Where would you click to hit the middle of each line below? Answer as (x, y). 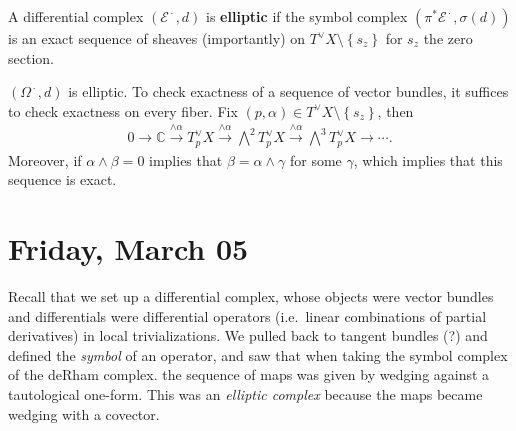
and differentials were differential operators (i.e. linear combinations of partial (247, 315)
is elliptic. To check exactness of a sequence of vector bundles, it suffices (288, 91)
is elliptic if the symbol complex (307, 16)
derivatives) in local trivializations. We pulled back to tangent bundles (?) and (248, 335)
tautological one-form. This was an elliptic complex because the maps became (245, 393)
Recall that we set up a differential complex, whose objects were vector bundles (251, 295)
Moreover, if (45, 159)
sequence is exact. (62, 179)
